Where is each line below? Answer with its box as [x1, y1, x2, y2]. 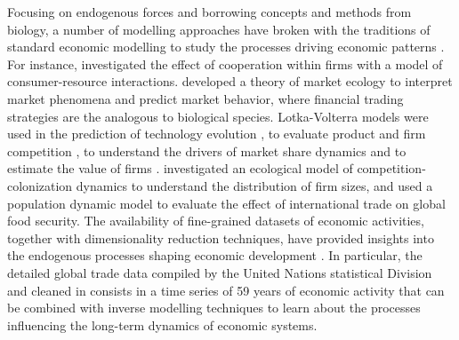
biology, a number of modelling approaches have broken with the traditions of [7, 20, 431, 38]
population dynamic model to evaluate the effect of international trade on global [7, 194, 446, 212]
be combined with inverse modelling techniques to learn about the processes [7, 298, 421, 317]
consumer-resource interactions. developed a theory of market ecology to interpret [7, 72, 453, 91]
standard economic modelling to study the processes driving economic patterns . [7, 37, 445, 56]
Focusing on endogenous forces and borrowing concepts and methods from [7, 3, 412, 20]
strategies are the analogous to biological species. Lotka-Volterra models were [7, 107, 429, 125]
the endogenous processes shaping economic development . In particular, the [7, 246, 423, 265]
